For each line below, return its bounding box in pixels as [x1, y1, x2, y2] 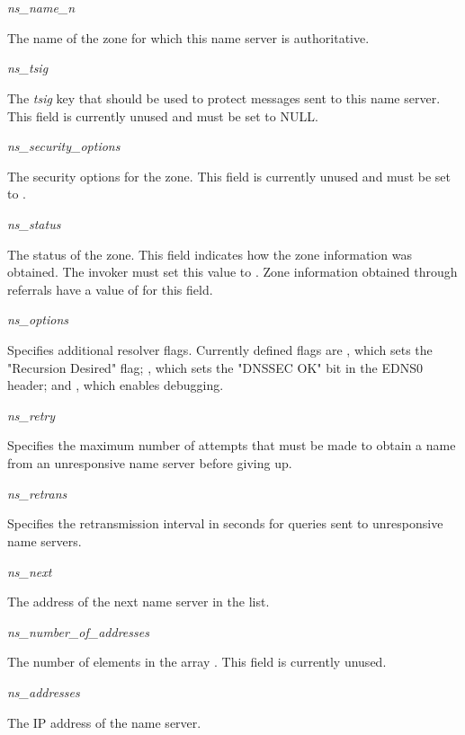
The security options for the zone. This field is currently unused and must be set [7, 166, 452, 185]
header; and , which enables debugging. [7, 376, 224, 394]
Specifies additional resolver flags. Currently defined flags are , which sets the [7, 341, 433, 359]
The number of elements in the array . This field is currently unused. [7, 652, 387, 671]
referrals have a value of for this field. [7, 279, 213, 298]
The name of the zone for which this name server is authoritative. [7, 28, 370, 47]
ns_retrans [7, 483, 67, 502]
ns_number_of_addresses [7, 622, 149, 641]
